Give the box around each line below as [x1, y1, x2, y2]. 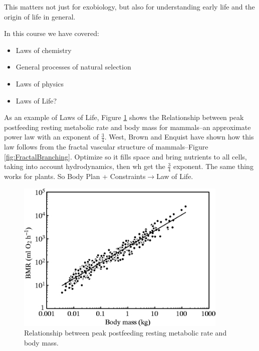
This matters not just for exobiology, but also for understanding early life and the [4, 1, 255, 11]
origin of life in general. [4, 11, 76, 21]
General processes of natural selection [16, 61, 131, 72]
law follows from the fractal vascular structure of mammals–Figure [4, 141, 208, 152]
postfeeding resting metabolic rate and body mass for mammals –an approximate [4, 121, 251, 132]
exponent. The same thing [173, 161, 253, 171]
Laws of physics [16, 78, 64, 88]
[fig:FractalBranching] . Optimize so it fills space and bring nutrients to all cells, [4, 151, 247, 161]
